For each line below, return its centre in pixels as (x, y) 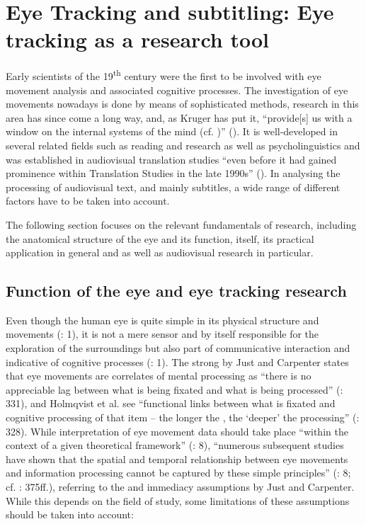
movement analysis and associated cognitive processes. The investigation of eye (177, 90)
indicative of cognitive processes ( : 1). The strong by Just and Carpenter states (177, 361)
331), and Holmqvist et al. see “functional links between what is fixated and (171, 403)
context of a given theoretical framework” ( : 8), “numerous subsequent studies (175, 445)
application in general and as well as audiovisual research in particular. (160, 252)
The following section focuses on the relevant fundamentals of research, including (181, 224)
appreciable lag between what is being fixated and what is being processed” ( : (175, 389)
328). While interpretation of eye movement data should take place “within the (177, 431)
